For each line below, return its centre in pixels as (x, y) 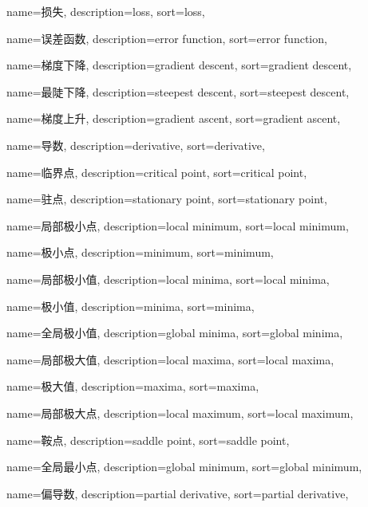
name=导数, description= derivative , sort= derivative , (136, 145)
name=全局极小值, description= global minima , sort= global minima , (175, 333)
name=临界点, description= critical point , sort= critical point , (157, 172)
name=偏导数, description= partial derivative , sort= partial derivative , (178, 493)
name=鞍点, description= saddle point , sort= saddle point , (148, 440)
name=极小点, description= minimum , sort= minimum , (140, 252)
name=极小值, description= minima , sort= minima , (131, 306)
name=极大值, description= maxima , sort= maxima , (133, 386)
